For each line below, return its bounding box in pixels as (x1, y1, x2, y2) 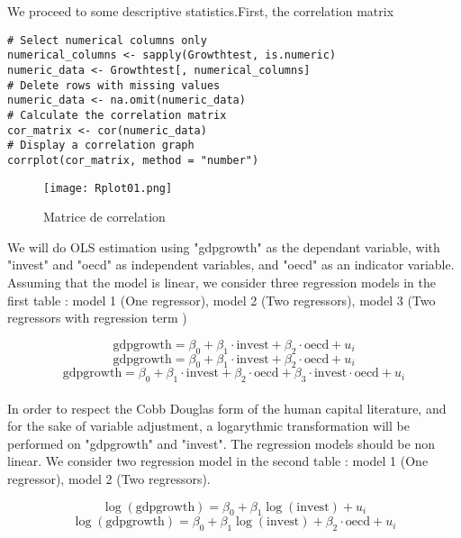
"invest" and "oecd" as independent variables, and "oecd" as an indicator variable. (7, 255, 455, 274)
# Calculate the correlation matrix (7, 108, 227, 122)
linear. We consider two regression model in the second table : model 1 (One (7, 451, 429, 470)
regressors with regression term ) (7, 308, 187, 327)
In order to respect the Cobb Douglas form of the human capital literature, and (7, 398, 447, 417)
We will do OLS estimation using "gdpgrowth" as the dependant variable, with (7, 237, 440, 256)
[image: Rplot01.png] (43, 181, 173, 195)
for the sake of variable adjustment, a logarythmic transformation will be (7, 416, 410, 435)
